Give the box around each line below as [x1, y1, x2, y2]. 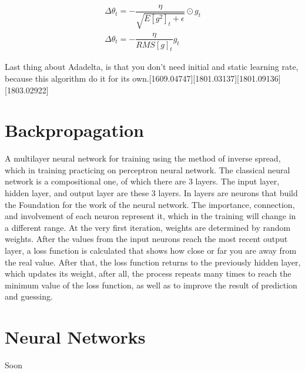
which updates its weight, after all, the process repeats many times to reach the [5, 267, 291, 280]
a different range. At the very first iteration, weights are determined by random [5, 221, 291, 233]
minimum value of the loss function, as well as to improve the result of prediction [5, 278, 297, 291]
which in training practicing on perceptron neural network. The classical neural [5, 163, 290, 176]
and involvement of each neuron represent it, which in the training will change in [5, 210, 296, 222]
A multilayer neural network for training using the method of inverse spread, [5, 152, 281, 164]
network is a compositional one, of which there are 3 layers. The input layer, [5, 175, 280, 187]
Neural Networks [5, 325, 146, 349]
